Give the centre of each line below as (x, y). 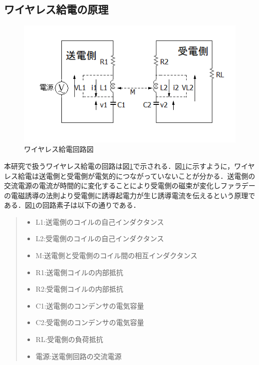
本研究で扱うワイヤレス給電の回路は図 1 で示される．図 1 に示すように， (119, 166)
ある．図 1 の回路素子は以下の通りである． (72, 205)
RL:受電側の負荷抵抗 (69, 339)
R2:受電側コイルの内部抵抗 (79, 289)
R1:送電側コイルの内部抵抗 (79, 272)
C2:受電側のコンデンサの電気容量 (90, 322)
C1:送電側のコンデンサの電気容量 (90, 305)
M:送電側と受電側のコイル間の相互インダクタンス (117, 255)
